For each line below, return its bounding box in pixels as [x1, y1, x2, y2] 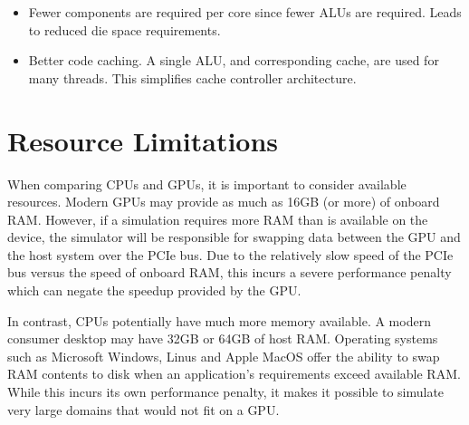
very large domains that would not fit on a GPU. [7, 400, 280, 419]
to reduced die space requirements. [28, 20, 221, 39]
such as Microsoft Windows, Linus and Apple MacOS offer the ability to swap [7, 346, 440, 365]
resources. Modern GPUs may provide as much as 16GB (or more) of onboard [7, 192, 440, 211]
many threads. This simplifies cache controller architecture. [28, 68, 357, 87]
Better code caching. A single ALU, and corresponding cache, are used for [28, 51, 439, 70]
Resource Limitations [7, 121, 279, 159]
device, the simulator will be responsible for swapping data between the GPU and [7, 227, 461, 246]
